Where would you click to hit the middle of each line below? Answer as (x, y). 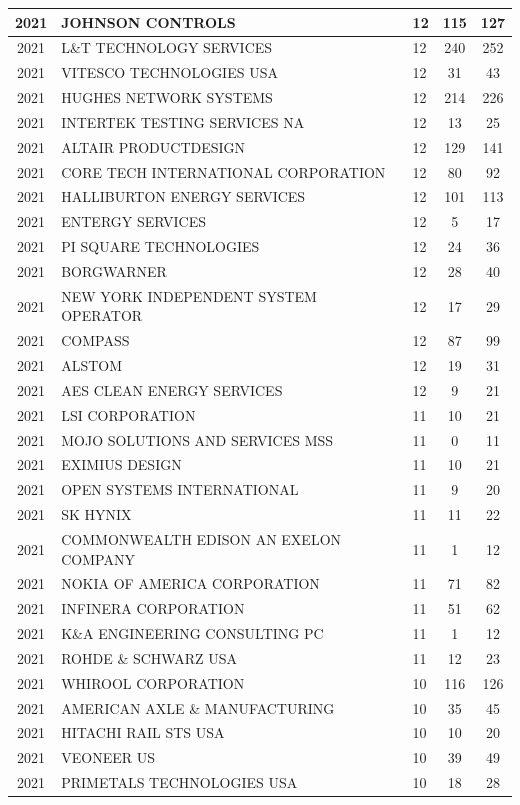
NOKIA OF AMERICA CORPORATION (190, 583)
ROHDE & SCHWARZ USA (149, 657)
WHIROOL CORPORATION (153, 682)
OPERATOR (102, 315)
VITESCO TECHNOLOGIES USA (169, 72)
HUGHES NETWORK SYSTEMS (167, 97)
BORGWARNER (114, 270)
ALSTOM (92, 365)
